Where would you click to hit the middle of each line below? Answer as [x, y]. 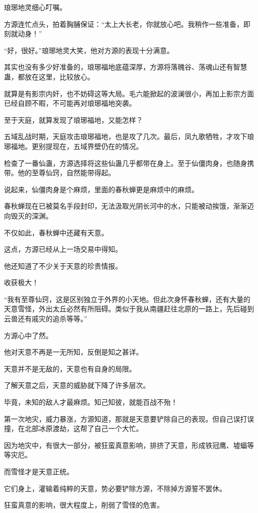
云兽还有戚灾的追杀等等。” [46, 319]
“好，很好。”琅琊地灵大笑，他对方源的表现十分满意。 [89, 50]
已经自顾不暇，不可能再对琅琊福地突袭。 [70, 103]
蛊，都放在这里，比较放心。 [49, 76]
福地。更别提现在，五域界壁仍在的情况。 [77, 146]
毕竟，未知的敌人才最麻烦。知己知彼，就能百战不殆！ [91, 402]
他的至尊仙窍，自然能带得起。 [66, 173]
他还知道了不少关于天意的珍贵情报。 [63, 265]
